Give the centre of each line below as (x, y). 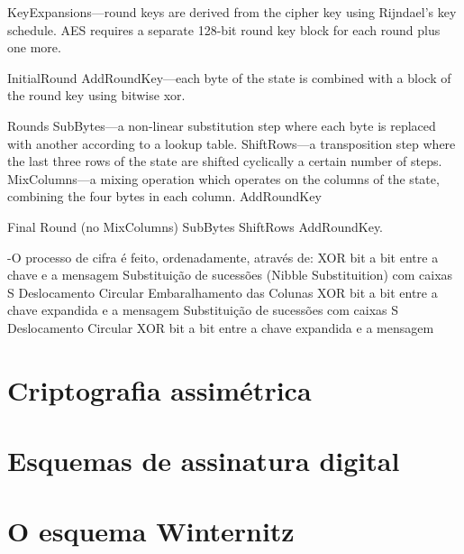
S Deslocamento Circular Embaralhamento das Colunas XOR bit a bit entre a (223, 292)
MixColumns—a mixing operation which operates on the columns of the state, (223, 178)
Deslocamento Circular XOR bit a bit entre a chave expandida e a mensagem (221, 327)
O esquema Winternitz (151, 531)
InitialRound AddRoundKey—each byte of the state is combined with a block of (229, 77)
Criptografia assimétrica (159, 389)
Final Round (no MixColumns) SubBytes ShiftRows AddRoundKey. (196, 226)
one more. (34, 47)
